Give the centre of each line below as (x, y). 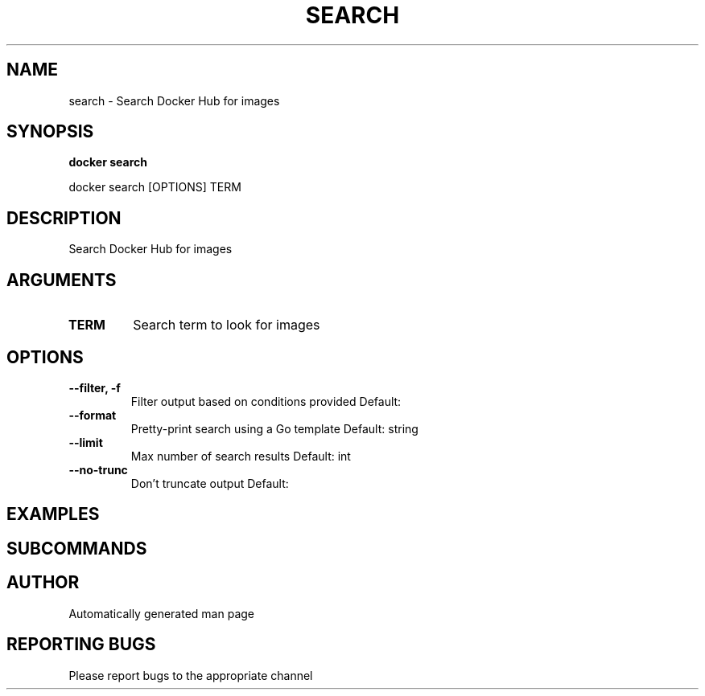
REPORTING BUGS (81, 645)
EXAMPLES (53, 514)
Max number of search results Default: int (241, 456)
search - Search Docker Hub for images (174, 100)
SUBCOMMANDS (77, 548)
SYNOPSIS (50, 132)
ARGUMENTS (62, 280)
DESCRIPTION (64, 218)
